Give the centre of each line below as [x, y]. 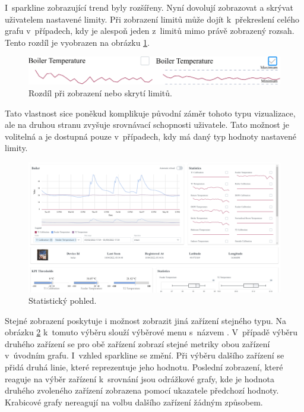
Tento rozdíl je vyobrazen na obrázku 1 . [77, 42]
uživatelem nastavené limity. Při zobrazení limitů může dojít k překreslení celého [152, 19]
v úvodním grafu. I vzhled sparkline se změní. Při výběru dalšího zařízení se [145, 355]
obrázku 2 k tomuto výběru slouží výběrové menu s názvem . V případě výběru [151, 332]
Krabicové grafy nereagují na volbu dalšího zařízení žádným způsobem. [134, 402]
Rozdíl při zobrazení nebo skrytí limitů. [100, 92]
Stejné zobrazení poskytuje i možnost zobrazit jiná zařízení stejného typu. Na [146, 320]
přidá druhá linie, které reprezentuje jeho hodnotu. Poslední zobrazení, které [144, 367]
